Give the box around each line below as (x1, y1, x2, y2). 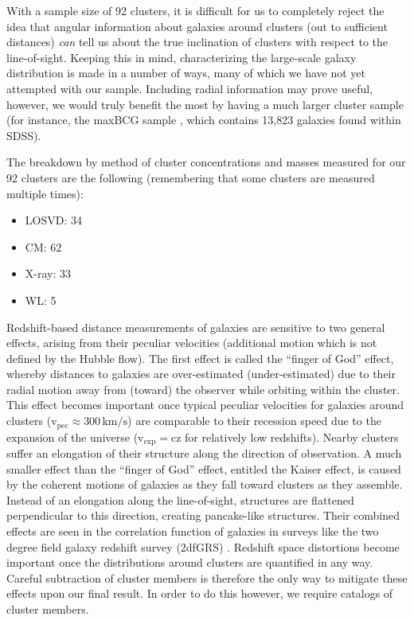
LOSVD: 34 (25, 212, 82, 228)
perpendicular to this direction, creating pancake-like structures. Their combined (6, 507, 400, 524)
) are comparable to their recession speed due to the (127, 412, 381, 429)
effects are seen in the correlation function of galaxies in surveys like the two (6, 522, 379, 539)
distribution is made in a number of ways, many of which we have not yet (6, 64, 366, 81)
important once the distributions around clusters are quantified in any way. (6, 554, 373, 571)
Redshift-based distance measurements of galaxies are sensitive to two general (6, 318, 385, 335)
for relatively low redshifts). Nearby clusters (185, 428, 399, 445)
